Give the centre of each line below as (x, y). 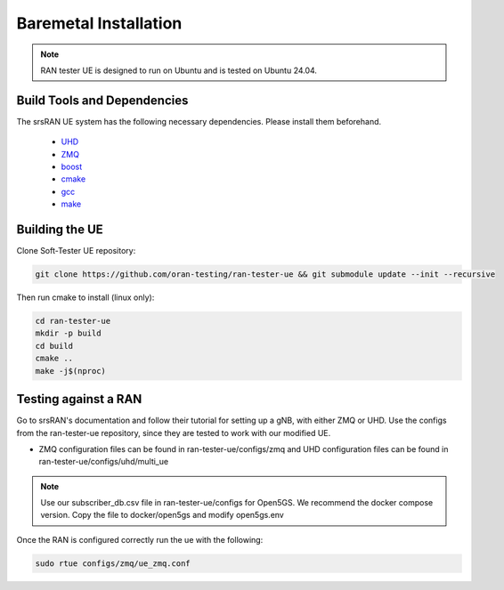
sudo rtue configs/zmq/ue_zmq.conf (113, 563)
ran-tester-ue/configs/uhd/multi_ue (104, 462)
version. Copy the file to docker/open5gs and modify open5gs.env (162, 515)
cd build (54, 346)
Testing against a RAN (79, 399)
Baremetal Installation (99, 23)
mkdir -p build (68, 333)
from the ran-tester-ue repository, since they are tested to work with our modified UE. (174, 432)
